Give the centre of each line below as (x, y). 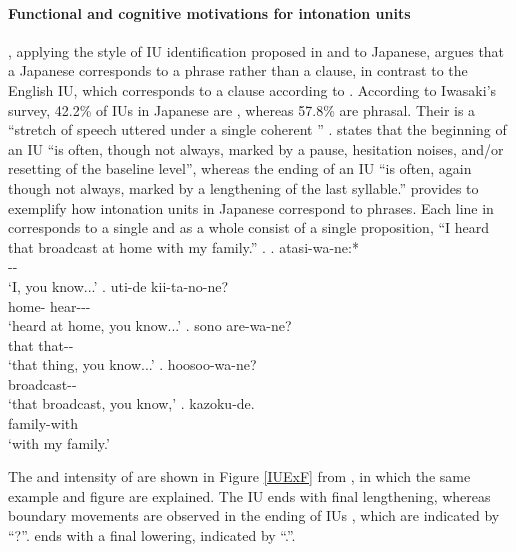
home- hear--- (49, 305)
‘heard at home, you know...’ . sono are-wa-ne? (150, 325)
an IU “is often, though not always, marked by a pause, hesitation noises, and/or (256, 148)
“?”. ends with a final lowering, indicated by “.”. (152, 535)
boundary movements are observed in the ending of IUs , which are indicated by (254, 515)
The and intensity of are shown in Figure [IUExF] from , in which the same (239, 476)
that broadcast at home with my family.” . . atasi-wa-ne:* (183, 246)
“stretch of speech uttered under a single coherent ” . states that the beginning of (257, 129)
